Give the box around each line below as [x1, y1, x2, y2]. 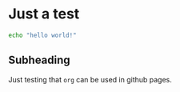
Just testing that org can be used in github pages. [8, 74, 172, 84]
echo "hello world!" [8, 31, 78, 39]
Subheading [8, 54, 70, 67]
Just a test [8, 5, 80, 23]
